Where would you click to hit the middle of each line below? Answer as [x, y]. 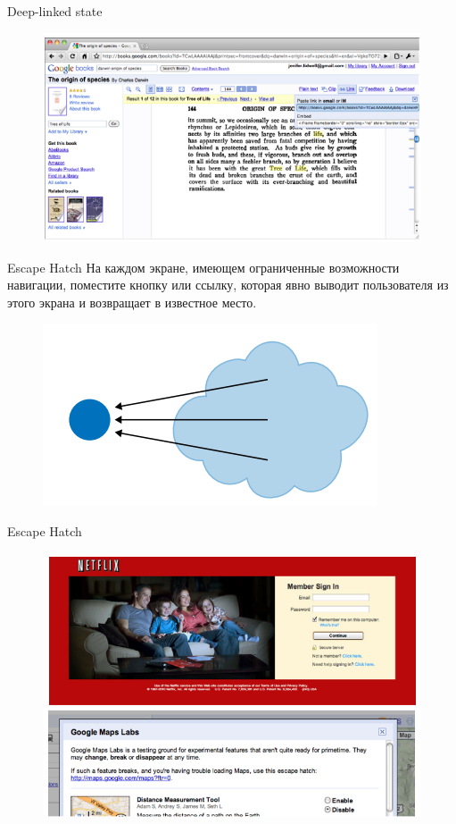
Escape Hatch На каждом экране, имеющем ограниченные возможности [203, 267]
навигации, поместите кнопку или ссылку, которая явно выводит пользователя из [228, 285]
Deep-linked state [55, 11]
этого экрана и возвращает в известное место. [132, 302]
